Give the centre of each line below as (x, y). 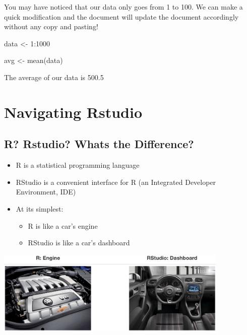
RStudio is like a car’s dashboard (79, 243)
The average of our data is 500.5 (54, 77)
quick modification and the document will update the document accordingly (121, 16)
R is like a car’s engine (63, 225)
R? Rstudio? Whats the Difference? (99, 144)
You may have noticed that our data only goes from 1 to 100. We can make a (124, 7)
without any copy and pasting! (51, 26)
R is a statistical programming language (78, 165)
